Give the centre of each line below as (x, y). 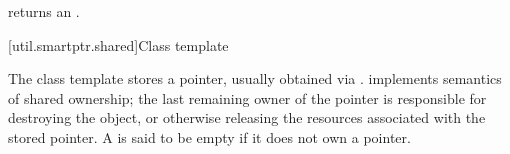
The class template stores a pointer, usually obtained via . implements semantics (255, 78)
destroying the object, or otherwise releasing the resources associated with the (247, 117)
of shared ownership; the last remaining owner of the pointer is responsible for (247, 97)
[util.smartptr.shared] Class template (118, 44)
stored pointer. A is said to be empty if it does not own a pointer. (209, 136)
